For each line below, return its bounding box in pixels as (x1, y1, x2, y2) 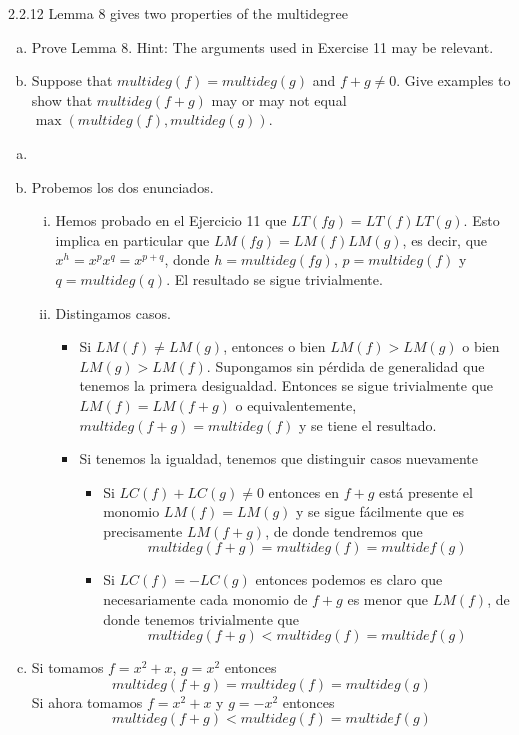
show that (31, 89, 93, 110)
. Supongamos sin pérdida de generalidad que (206, 355, 485, 376)
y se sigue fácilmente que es (295, 501, 465, 522)
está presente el (379, 481, 473, 502)
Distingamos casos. (55, 302, 171, 323)
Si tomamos (31, 657, 104, 678)
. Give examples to (396, 70, 511, 91)
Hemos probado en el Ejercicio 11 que (55, 210, 287, 231)
